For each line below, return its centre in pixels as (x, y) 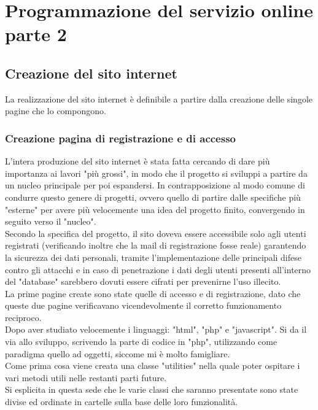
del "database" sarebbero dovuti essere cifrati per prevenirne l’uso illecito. (143, 281)
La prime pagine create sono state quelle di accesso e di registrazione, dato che (153, 293)
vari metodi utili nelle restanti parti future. (86, 377)
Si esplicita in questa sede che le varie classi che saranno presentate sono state (152, 389)
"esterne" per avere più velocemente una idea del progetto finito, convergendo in (155, 209)
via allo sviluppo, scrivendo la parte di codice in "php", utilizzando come (141, 342)
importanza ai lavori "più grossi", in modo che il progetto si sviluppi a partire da (156, 173)
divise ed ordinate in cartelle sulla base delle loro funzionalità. (122, 402)
